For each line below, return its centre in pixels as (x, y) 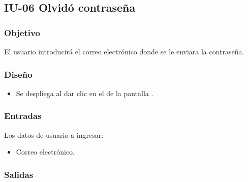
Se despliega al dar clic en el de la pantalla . (85, 93)
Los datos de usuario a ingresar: (54, 134)
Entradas (23, 116)
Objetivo (22, 32)
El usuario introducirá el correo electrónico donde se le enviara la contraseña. (124, 51)
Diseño (18, 74)
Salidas (19, 174)
